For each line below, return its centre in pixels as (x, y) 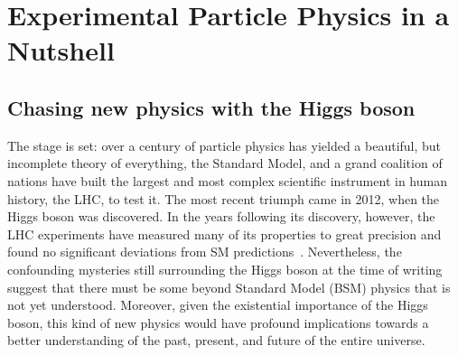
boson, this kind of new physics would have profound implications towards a (218, 322)
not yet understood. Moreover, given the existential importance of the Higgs (218, 305)
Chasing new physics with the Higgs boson (211, 107)
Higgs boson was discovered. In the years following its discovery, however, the (221, 216)
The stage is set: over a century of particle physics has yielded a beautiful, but (224, 145)
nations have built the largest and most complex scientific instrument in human (227, 180)
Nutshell (61, 50)
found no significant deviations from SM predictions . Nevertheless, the (205, 252)
